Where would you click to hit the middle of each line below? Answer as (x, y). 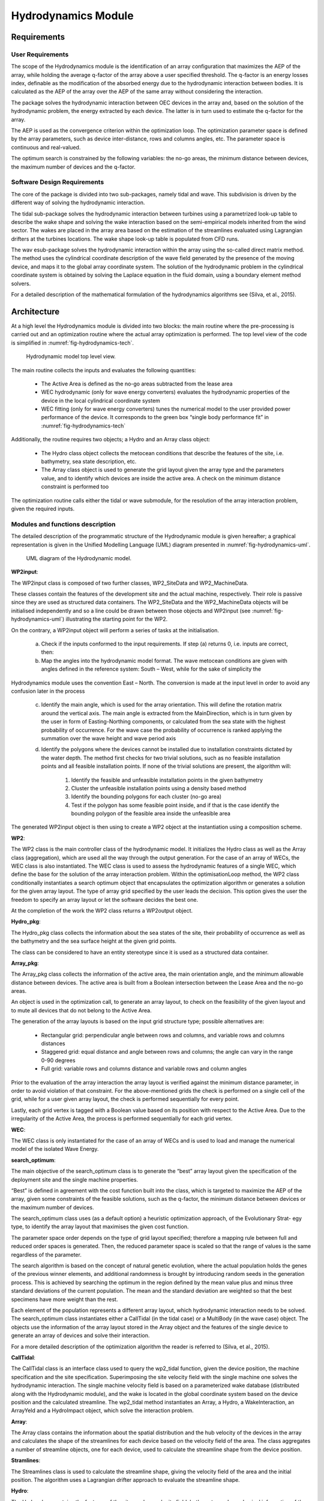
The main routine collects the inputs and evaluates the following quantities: (103, 370)
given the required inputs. (43, 509)
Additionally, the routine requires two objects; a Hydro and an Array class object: (111, 439)
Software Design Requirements (58, 182)
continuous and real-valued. (46, 147)
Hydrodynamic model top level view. (71, 357)
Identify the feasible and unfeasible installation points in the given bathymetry (167, 780)
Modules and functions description (64, 524)
